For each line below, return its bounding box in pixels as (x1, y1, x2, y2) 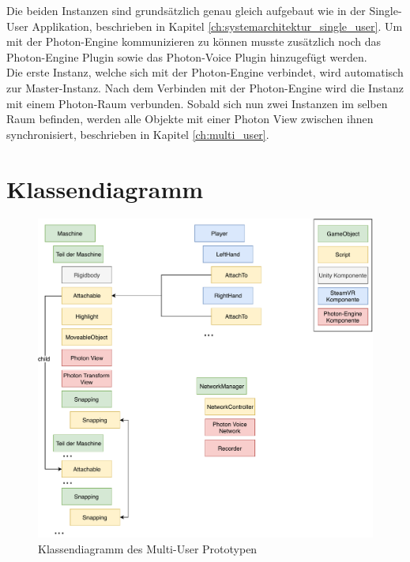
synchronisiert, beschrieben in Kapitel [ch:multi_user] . (6, 126, 269, 142)
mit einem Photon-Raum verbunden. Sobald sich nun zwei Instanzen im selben (6, 95, 388, 111)
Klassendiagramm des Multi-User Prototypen (38, 540, 258, 556)
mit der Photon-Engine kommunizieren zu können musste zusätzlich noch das (6, 33, 382, 50)
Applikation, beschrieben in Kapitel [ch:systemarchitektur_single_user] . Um (32, 17, 403, 34)
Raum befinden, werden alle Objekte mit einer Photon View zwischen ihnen (6, 111, 374, 127)
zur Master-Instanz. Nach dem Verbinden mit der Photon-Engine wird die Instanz (6, 79, 404, 96)
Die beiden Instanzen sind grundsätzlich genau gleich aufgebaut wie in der (6, 2, 366, 18)
